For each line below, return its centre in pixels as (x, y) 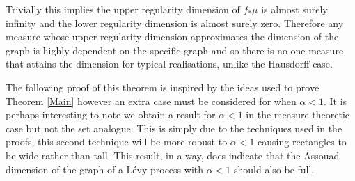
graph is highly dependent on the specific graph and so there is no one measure (175, 50)
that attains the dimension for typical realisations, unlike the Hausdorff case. (169, 64)
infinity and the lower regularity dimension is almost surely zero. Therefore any (175, 23)
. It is (335, 101)
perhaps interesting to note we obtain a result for (111, 115)
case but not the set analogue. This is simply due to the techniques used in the (174, 128)
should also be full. (274, 169)
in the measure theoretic (298, 115)
